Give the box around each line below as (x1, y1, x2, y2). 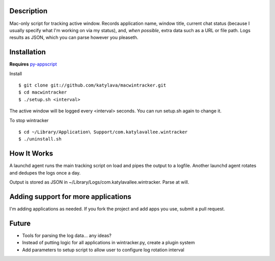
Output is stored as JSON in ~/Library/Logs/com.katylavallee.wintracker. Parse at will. (9, 179, 189, 185)
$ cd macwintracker (18, 90, 67, 95)
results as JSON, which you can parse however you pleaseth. (9, 35, 139, 41)
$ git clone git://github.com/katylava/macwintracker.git (18, 82, 167, 88)
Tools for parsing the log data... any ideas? (22, 232, 112, 239)
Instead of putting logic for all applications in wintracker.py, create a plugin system (22, 240, 196, 246)
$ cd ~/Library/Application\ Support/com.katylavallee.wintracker (18, 129, 188, 135)
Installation (9, 48, 46, 56)
